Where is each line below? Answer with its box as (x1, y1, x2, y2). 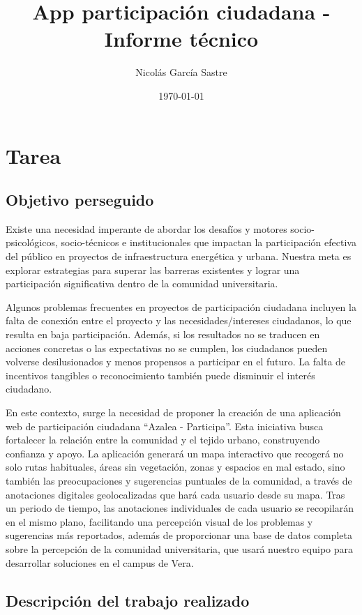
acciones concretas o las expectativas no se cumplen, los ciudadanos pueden (6, 340, 328, 355)
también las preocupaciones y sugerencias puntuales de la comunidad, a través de (6, 473, 352, 487)
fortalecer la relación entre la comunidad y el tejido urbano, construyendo (6, 432, 320, 447)
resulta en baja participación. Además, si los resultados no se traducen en (6, 327, 320, 342)
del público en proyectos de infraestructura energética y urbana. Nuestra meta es (6, 249, 352, 264)
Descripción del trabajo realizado (6, 589, 250, 611)
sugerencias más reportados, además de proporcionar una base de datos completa (6, 528, 352, 542)
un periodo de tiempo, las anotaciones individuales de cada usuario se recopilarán (6, 501, 354, 515)
